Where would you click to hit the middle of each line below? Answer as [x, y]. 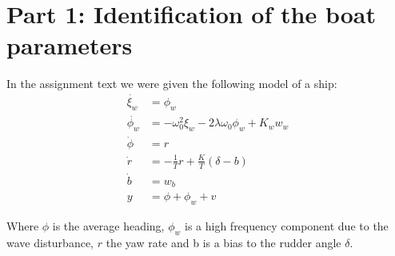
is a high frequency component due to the [286, 226]
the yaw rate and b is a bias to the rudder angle [223, 242]
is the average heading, [108, 226]
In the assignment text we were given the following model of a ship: [172, 84]
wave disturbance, [50, 242]
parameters [70, 45]
